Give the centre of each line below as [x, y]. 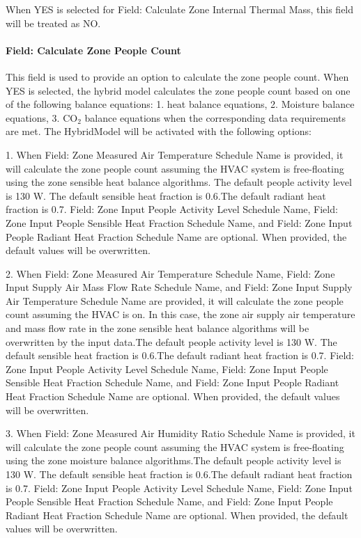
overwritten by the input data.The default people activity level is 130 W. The [171, 341]
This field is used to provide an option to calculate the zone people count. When [177, 76]
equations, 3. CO [42, 117]
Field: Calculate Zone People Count [93, 50]
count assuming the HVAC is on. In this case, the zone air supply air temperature [180, 314]
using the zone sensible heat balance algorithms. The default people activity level [179, 182]
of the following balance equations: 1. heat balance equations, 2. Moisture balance [180, 104]
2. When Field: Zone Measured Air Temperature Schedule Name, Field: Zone [170, 273]
